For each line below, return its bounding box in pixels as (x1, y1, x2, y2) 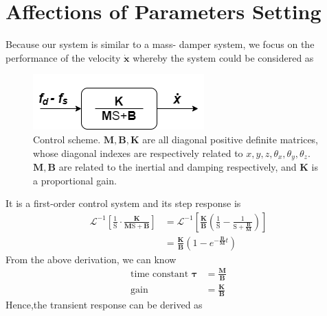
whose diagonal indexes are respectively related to (33, 145, 243, 160)
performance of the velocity (5, 50, 121, 64)
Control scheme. (33, 132, 101, 146)
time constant (131, 269, 189, 279)
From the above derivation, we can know (5, 252, 177, 266)
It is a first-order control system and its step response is (5, 196, 241, 210)
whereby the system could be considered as (133, 50, 314, 64)
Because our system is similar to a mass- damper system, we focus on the (5, 37, 315, 51)
